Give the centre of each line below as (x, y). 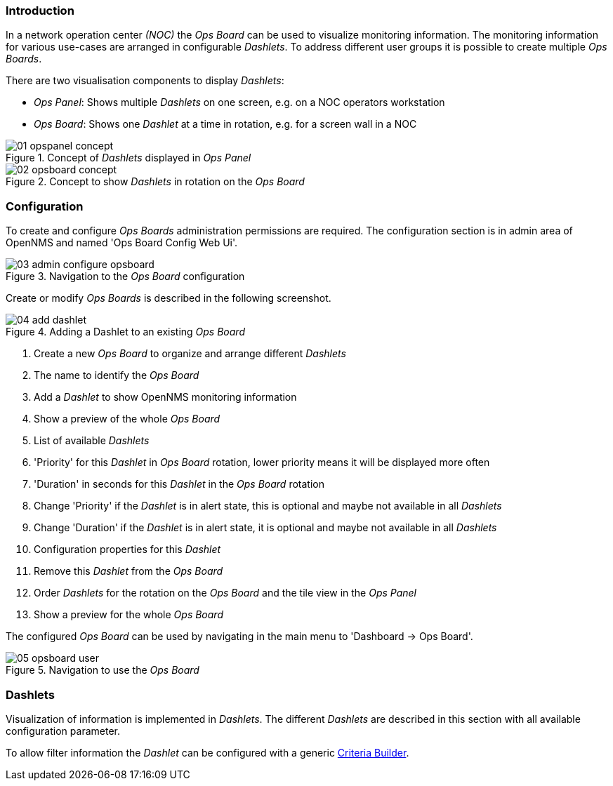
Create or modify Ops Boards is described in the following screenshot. (169, 298)
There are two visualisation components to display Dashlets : (145, 81)
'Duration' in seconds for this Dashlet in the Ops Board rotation (179, 484)
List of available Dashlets (92, 441)
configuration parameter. (63, 731)
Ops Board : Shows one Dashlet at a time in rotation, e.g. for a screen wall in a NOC (225, 124)
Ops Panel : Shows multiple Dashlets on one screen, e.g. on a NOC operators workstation (239, 102)
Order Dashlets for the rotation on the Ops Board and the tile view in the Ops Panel (225, 593)
